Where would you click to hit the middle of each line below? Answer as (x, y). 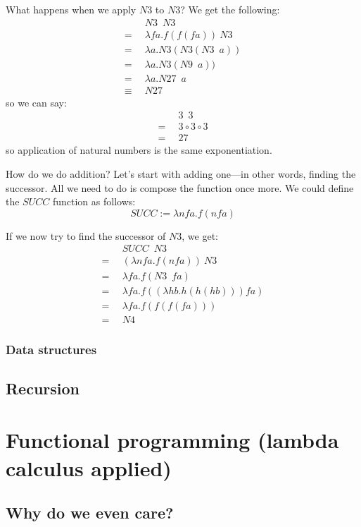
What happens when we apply (71, 9)
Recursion (43, 388)
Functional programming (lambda (172, 440)
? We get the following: (230, 9)
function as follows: (94, 201)
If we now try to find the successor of (86, 235)
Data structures (51, 349)
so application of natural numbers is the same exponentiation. (139, 150)
